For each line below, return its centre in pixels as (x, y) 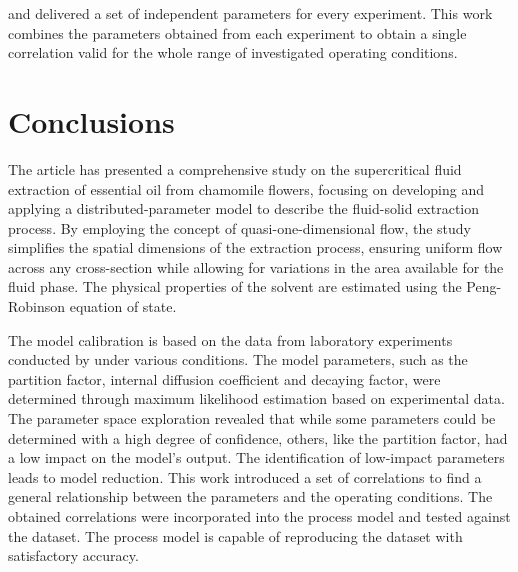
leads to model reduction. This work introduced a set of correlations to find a (245, 476)
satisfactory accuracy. (73, 555)
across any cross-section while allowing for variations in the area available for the (256, 266)
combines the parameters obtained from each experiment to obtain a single (237, 32)
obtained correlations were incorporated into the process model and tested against (259, 516)
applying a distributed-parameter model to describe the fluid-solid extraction (244, 208)
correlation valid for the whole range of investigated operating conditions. (233, 52)
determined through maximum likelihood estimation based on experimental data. (256, 398)
